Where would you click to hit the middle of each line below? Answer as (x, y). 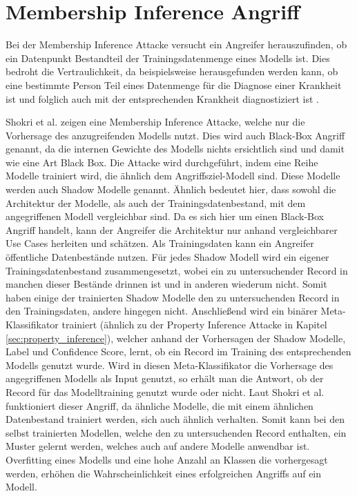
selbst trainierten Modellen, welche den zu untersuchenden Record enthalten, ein (176, 432)
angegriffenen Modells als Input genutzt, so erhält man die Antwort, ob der (165, 378)
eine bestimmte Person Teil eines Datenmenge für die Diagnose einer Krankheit (174, 85)
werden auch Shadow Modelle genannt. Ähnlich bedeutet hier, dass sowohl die (171, 189)
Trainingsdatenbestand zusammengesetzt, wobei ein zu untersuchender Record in (177, 270)
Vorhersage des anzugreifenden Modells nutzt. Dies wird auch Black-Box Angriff (175, 135)
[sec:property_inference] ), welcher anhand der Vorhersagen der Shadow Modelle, (176, 338)
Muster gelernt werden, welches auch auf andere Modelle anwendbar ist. (158, 446)
